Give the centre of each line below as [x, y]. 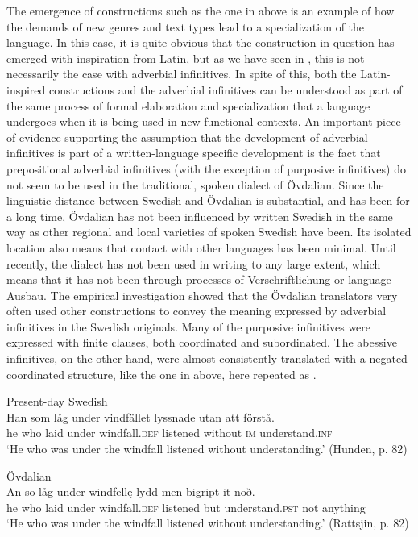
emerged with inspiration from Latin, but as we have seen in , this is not [186, 58]
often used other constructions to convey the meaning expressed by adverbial [197, 311]
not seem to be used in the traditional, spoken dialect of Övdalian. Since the [195, 184]
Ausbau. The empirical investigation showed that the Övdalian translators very [202, 295]
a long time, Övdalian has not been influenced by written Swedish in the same [200, 216]
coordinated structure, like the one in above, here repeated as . [161, 374]
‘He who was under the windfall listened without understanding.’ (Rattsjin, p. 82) [208, 523]
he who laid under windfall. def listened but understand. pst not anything [186, 507]
